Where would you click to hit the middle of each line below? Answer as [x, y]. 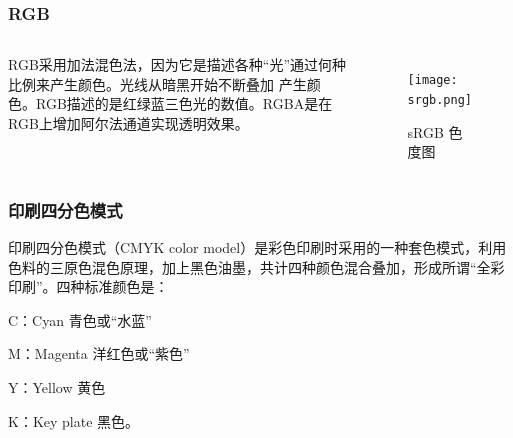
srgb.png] [440, 99]
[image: [432, 80]
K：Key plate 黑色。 [74, 420]
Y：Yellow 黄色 [57, 386]
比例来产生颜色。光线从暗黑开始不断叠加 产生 [157, 83]
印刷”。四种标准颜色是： [88, 286]
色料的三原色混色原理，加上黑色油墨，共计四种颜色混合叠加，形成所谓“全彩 [256, 266]
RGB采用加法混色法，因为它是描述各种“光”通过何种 [177, 64]
